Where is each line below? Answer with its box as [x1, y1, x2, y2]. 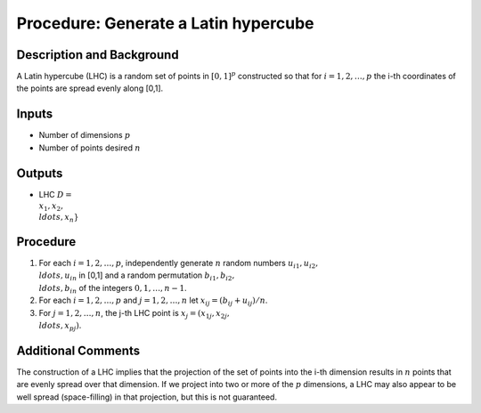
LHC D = [38, 189, 73, 199]
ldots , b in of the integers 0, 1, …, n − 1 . [38, 282, 187, 296]
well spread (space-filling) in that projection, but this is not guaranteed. [16, 392, 278, 402]
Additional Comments [16, 343, 141, 358]
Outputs [16, 166, 63, 181]
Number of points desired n [38, 142, 141, 153]
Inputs [16, 107, 53, 122]
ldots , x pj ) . [38, 320, 82, 333]
